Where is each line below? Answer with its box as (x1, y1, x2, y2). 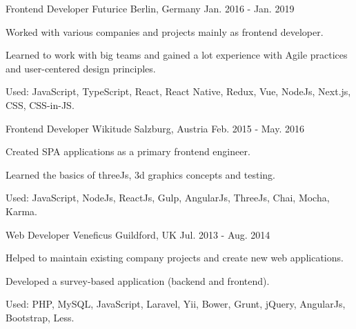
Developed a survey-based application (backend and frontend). (6, 273, 270, 288)
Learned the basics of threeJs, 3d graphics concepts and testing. (6, 167, 276, 181)
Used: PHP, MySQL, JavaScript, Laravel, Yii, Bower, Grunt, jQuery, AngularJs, (6, 297, 346, 311)
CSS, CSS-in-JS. (6, 97, 75, 112)
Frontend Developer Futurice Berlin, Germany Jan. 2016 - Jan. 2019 (6, 1, 295, 15)
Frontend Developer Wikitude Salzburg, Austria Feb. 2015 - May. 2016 (6, 121, 304, 135)
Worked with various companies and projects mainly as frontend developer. (6, 24, 324, 39)
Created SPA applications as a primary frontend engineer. (6, 144, 250, 159)
